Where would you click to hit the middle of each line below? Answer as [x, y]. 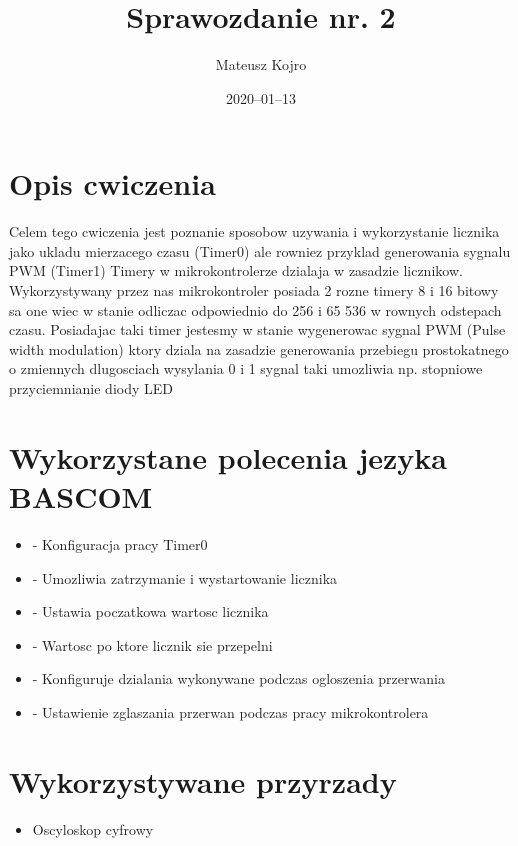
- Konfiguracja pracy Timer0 [120, 543]
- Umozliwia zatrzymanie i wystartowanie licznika [185, 577]
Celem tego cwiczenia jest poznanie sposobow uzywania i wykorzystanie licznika [254, 231]
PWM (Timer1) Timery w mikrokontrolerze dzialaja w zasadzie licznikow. [236, 270]
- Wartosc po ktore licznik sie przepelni [152, 644]
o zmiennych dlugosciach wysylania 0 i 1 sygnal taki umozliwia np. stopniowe [246, 368]
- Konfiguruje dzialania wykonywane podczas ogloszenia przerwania [238, 678]
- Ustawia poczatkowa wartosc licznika [150, 611]
